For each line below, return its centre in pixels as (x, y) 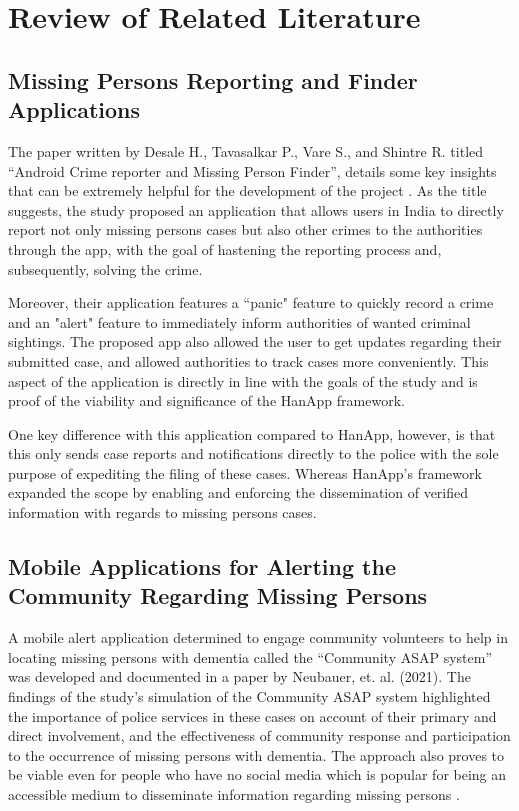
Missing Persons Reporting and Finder (213, 79)
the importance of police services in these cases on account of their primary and (252, 715)
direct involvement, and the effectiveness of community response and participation (259, 735)
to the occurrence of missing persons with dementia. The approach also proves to (256, 754)
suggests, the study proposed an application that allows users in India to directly (256, 209)
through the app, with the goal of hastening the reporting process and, (225, 248)
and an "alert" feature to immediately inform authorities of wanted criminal (239, 321)
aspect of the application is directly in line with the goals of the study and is (243, 380)
